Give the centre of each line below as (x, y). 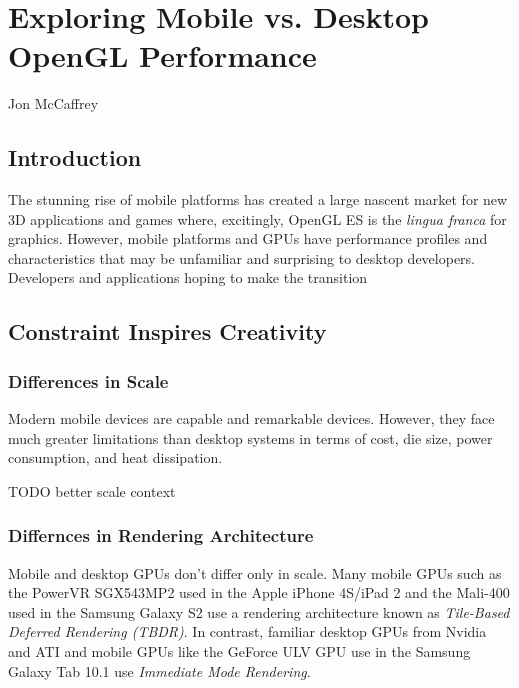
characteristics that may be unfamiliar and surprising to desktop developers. (241, 257)
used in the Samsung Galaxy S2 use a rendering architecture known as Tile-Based (259, 611)
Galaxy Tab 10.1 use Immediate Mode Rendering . (159, 670)
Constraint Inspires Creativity (167, 331)
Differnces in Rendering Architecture (161, 535)
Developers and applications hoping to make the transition (188, 277)
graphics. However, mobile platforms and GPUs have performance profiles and (248, 238)
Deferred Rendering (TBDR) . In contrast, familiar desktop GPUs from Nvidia (247, 631)
